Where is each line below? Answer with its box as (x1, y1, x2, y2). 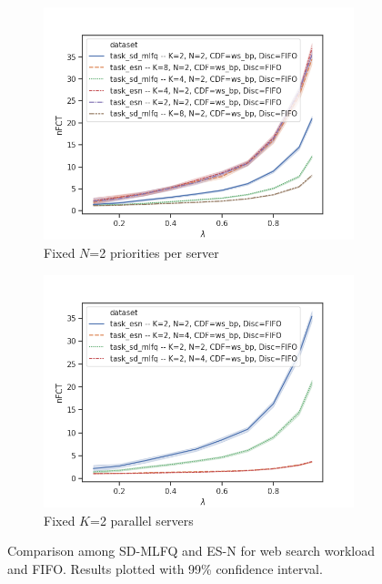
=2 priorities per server (89, 243, 219, 261)
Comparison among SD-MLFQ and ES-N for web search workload (7, 541, 375, 560)
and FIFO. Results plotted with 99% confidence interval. (7, 558, 323, 578)
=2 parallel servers (89, 510, 194, 529)
